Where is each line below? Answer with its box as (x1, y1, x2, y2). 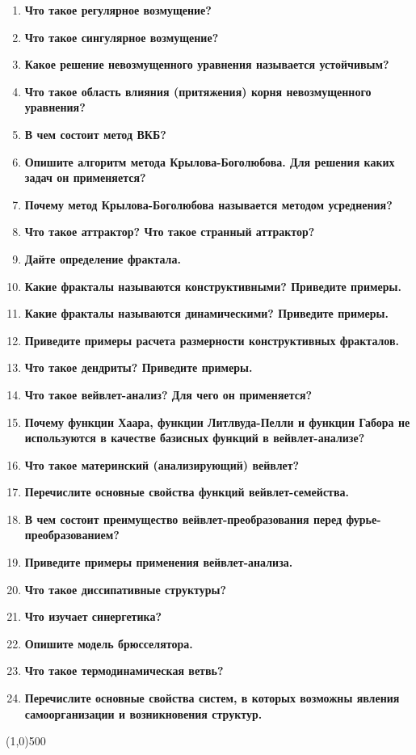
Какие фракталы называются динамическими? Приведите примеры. (24, 305, 389, 322)
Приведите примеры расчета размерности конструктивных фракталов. (24, 331, 400, 348)
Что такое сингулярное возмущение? (24, 28, 219, 45)
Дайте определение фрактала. (24, 250, 181, 267)
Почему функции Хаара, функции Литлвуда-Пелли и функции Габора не (24, 413, 410, 430)
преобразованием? (24, 526, 120, 543)
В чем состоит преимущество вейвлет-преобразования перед (24, 510, 342, 527)
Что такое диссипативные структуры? (24, 580, 226, 597)
